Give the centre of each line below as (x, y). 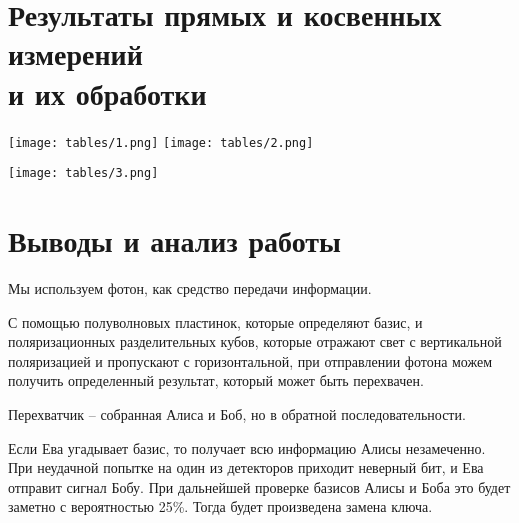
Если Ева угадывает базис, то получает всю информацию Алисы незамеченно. (247, 447)
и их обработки (107, 92)
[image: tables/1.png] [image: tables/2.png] (161, 142)
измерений (75, 53)
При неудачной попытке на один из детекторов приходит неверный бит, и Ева (246, 467)
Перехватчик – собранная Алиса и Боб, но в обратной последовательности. (237, 413)
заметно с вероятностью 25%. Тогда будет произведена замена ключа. (220, 506)
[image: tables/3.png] (83, 173)
